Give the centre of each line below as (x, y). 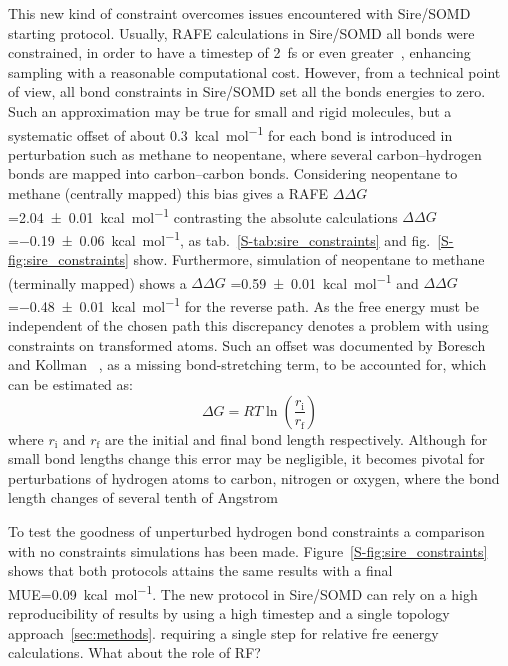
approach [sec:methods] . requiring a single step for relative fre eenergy (223, 632)
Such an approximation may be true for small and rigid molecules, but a (230, 110)
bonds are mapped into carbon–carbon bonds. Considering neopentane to (233, 173)
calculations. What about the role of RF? (134, 652)
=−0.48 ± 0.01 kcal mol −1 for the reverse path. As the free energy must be (244, 304)
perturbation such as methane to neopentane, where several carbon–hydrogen (245, 153)
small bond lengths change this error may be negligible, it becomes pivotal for (246, 458)
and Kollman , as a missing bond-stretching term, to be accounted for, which (247, 364)
